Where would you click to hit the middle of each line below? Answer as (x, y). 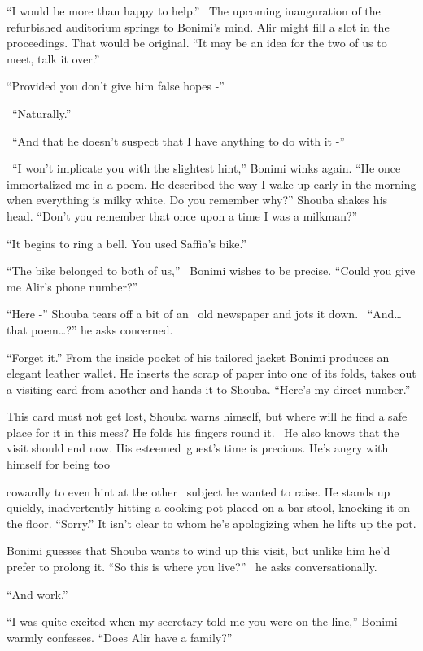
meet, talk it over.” (53, 58)
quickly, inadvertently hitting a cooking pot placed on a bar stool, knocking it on (209, 507)
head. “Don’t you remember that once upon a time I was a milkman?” (182, 215)
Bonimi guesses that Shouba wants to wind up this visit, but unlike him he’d (198, 551)
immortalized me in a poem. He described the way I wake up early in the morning (211, 184)
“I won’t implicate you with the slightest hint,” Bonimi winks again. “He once (206, 168)
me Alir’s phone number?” (72, 286)
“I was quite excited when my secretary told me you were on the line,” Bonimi (202, 621)
